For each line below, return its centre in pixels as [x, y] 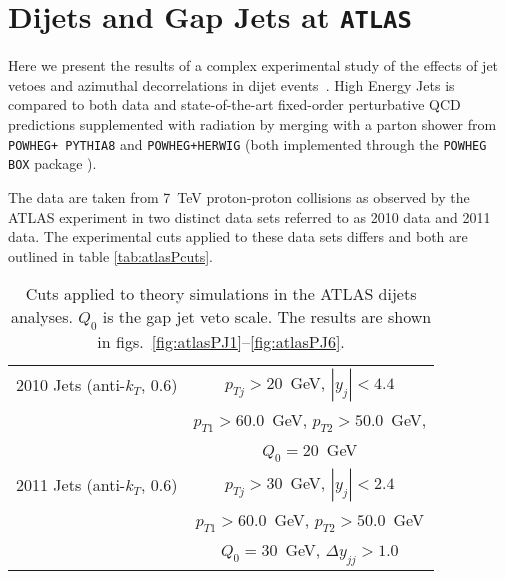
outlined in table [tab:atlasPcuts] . [110, 255]
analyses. [41, 317]
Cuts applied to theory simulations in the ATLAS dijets [221, 294]
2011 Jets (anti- [71, 485]
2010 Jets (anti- [71, 384]
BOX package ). [52, 163]
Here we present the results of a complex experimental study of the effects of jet [253, 65]
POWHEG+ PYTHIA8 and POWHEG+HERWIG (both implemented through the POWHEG [247, 143]
